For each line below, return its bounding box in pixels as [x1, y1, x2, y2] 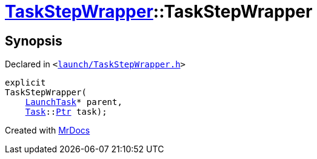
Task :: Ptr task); [25, 107, 107, 117]
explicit [5, 78, 46, 88]
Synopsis [5, 33, 62, 49]
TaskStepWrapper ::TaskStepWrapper [5, 1, 313, 22]
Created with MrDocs [5, 125, 90, 136]
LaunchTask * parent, [25, 97, 122, 107]
